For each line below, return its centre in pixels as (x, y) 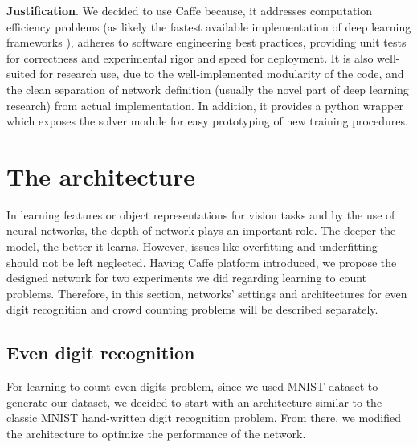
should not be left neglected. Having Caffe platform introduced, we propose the (202, 262)
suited (21, 74)
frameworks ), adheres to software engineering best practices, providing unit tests (206, 42)
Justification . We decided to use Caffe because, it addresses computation (190, 10)
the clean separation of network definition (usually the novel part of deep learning (208, 89)
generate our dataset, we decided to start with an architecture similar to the (194, 402)
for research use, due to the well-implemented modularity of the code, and (222, 74)
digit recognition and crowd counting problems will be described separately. (192, 309)
